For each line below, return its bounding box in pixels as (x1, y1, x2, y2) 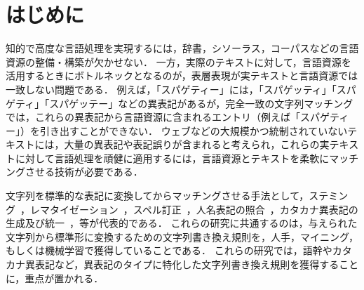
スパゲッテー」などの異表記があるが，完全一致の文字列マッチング (49, 95, 353, 110)
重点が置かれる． (25, 270, 104, 285)
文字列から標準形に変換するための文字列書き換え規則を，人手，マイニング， (6, 229, 359, 244)
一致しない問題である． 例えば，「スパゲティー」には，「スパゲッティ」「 (6, 81, 337, 96)
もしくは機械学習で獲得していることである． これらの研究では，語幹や (6, 243, 332, 258)
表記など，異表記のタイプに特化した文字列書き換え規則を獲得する (34, 257, 339, 272)
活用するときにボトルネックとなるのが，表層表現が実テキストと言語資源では (6, 68, 358, 83)
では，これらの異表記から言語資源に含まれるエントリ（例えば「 (6, 110, 300, 124)
